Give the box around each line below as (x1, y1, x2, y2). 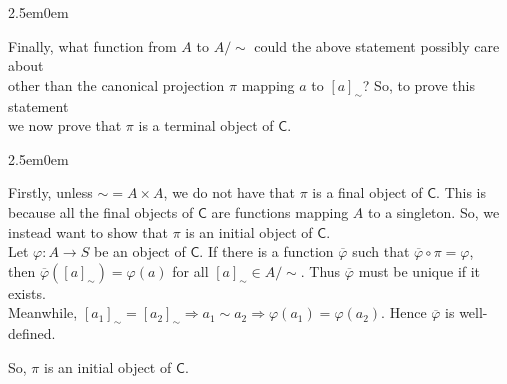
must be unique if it (358, 260, 481, 281)
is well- (445, 302, 488, 323)
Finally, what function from (8, 35, 177, 56)
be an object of (93, 241, 186, 262)
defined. (8, 323, 56, 344)
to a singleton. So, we (368, 201, 500, 222)
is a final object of (312, 182, 423, 203)
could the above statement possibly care (254, 35, 500, 56)
